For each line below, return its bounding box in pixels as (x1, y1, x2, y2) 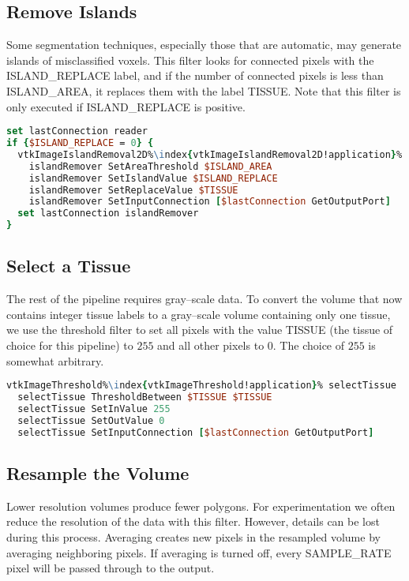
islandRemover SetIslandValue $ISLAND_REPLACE (28, 172, 278, 184)
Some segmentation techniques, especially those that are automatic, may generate (6, 36, 402, 53)
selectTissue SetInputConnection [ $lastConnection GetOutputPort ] (17, 426, 374, 438)
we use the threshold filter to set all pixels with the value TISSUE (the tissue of (6, 321, 393, 338)
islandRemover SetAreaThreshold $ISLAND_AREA (28, 160, 272, 172)
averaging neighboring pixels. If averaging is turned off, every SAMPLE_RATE (6, 544, 392, 560)
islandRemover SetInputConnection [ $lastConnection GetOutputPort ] (28, 196, 391, 208)
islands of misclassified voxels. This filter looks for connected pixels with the (6, 51, 374, 68)
